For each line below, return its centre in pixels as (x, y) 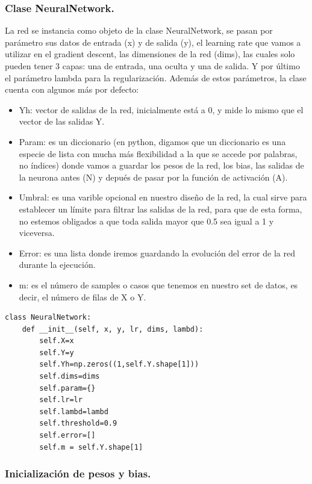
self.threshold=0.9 (78, 423)
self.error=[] (67, 436)
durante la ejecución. (57, 265)
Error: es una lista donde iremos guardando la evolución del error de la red (157, 253)
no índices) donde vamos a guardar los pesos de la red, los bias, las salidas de (161, 165)
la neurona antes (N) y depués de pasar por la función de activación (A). (153, 177)
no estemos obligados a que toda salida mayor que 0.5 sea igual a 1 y (146, 221)
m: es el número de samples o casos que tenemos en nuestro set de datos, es (158, 284)
